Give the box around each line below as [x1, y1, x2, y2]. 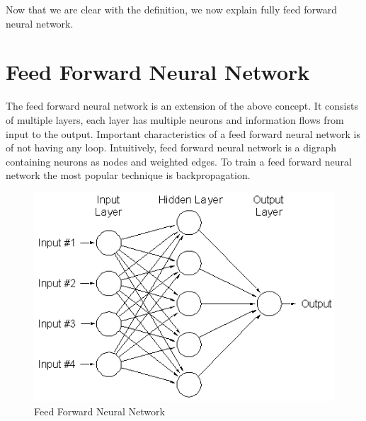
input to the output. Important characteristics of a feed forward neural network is [6, 126, 361, 141]
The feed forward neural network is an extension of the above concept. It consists [6, 98, 358, 113]
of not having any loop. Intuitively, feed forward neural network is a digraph [6, 140, 337, 155]
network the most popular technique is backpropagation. [6, 168, 251, 183]
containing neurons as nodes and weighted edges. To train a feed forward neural [6, 154, 352, 168]
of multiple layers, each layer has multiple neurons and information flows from [6, 112, 344, 127]
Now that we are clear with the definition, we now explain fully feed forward [6, 2, 337, 16]
